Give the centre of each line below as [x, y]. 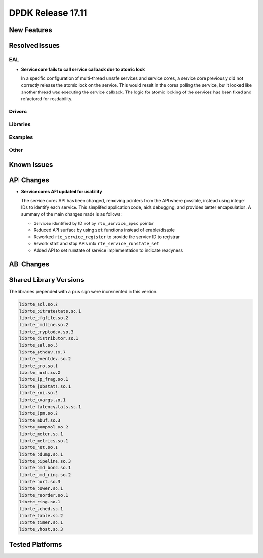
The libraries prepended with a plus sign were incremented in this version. [83, 292]
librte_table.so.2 [41, 516]
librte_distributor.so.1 [49, 339]
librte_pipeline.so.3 [45, 461]
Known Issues [31, 164]
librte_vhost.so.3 [41, 529]
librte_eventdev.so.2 [45, 359]
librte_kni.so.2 [39, 393]
